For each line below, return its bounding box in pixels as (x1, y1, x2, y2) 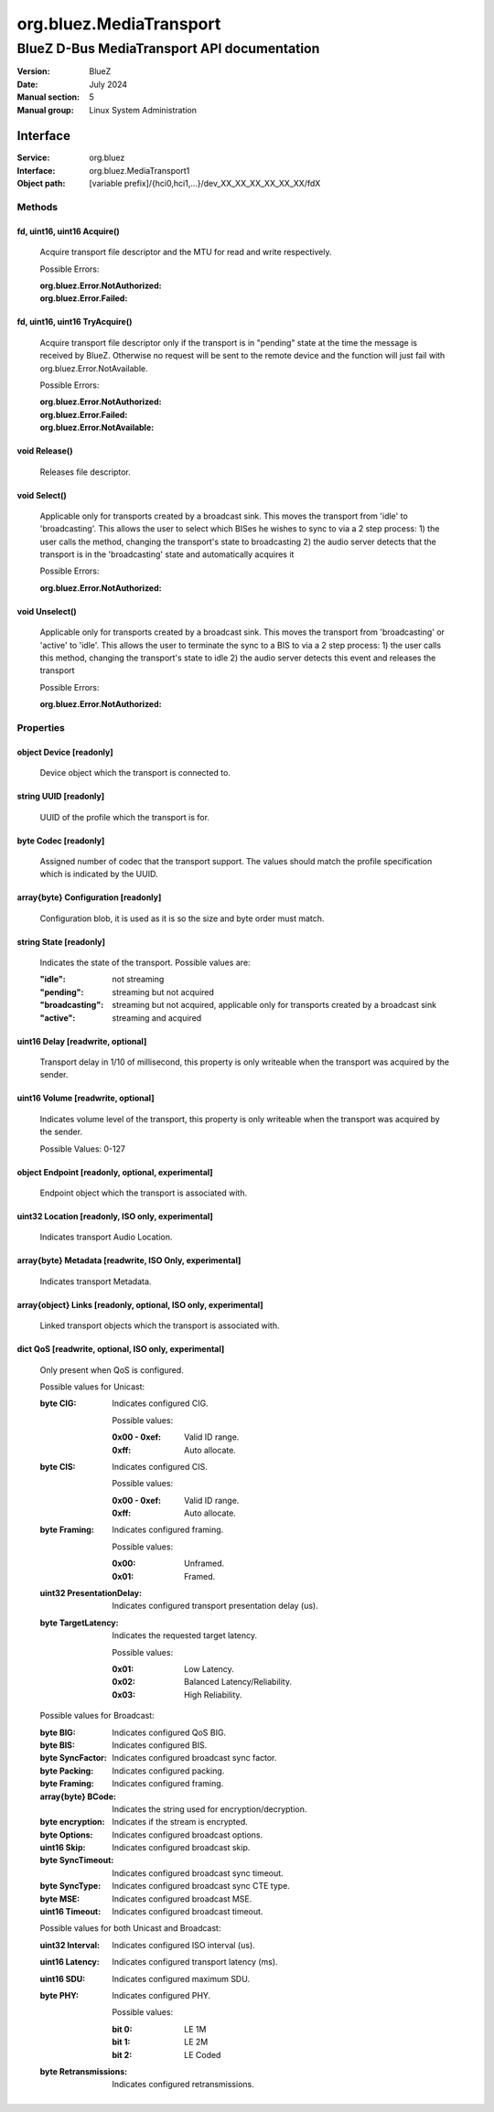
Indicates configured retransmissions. (112, 2079, 255, 2090)
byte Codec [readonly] (16, 835, 105, 846)
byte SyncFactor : (39, 1753, 107, 1764)
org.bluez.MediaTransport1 (89, 165, 190, 176)
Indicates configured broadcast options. (112, 1829, 263, 1840)
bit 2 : (112, 2049, 133, 2060)
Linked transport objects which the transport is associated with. (39, 1320, 280, 1331)
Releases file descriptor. (39, 466, 132, 477)
